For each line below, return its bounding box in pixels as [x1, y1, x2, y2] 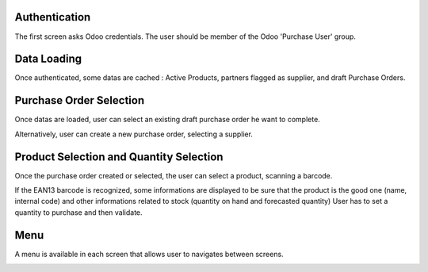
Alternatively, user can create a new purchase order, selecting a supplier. [14, 129, 254, 139]
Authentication [14, 10, 91, 24]
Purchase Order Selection [14, 94, 145, 107]
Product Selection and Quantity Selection [14, 150, 224, 163]
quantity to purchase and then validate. [14, 207, 143, 217]
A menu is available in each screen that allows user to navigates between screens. [14, 249, 285, 259]
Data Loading [14, 52, 82, 66]
